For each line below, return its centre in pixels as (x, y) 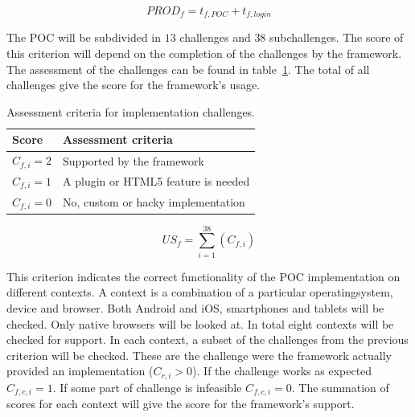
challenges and (215, 37)
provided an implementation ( (80, 371)
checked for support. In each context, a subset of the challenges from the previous (207, 339)
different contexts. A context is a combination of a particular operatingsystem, (200, 292)
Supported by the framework (134, 160)
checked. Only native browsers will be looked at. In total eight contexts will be (200, 323)
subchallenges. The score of (337, 37)
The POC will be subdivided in (84, 37)
